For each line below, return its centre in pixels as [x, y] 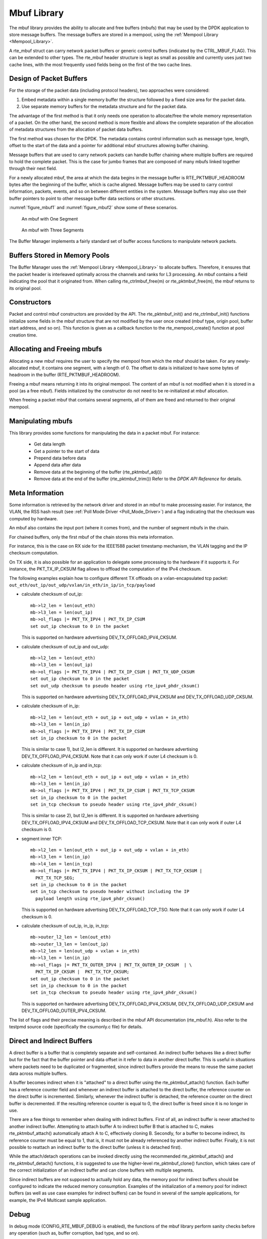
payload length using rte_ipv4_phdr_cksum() [90, 899]
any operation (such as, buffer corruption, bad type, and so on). [74, 1233]
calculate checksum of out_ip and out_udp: [65, 646]
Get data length [50, 444]
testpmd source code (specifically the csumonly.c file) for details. [76, 1027]
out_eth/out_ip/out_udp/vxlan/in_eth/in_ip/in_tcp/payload [82, 585]
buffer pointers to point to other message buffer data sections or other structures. [92, 198]
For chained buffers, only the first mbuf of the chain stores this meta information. [91, 537]
